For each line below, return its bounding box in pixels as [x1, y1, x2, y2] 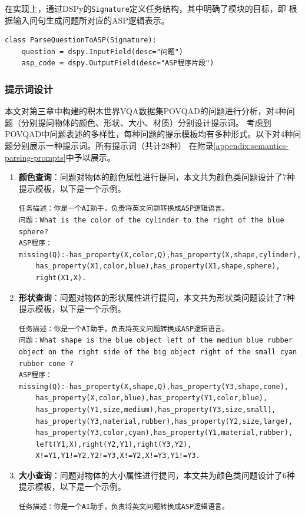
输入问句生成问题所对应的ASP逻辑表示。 [12, 14, 170, 26]
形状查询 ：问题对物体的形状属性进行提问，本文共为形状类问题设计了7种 [18, 291, 295, 303]
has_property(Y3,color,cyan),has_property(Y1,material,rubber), [35, 428, 293, 437]
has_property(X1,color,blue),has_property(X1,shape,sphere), [35, 262, 280, 271]
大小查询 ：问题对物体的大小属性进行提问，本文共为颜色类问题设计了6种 [18, 469, 295, 481]
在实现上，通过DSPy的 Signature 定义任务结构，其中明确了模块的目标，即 [5, 2, 286, 14]
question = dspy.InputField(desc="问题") [21, 47, 183, 56]
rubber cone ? [18, 359, 74, 368]
